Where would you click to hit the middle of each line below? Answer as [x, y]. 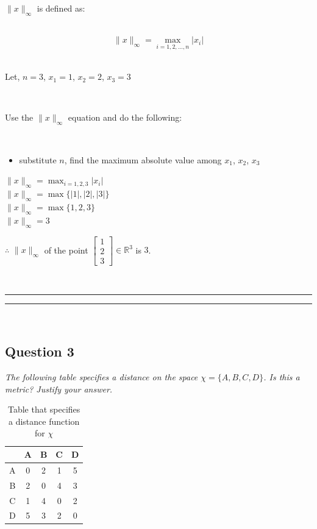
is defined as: [61, 8]
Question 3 [40, 351]
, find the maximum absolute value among [143, 159]
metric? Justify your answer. [59, 389]
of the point [66, 250]
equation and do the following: [125, 117]
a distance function [44, 421]
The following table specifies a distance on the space [102, 377]
